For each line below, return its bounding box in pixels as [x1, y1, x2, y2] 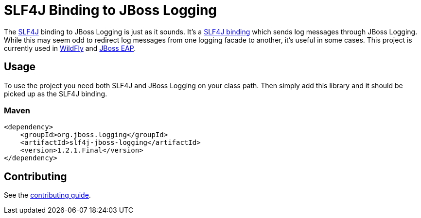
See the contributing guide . [4, 191, 91, 200]
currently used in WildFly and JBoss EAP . [4, 44, 136, 52]
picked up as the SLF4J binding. [4, 89, 107, 98]
